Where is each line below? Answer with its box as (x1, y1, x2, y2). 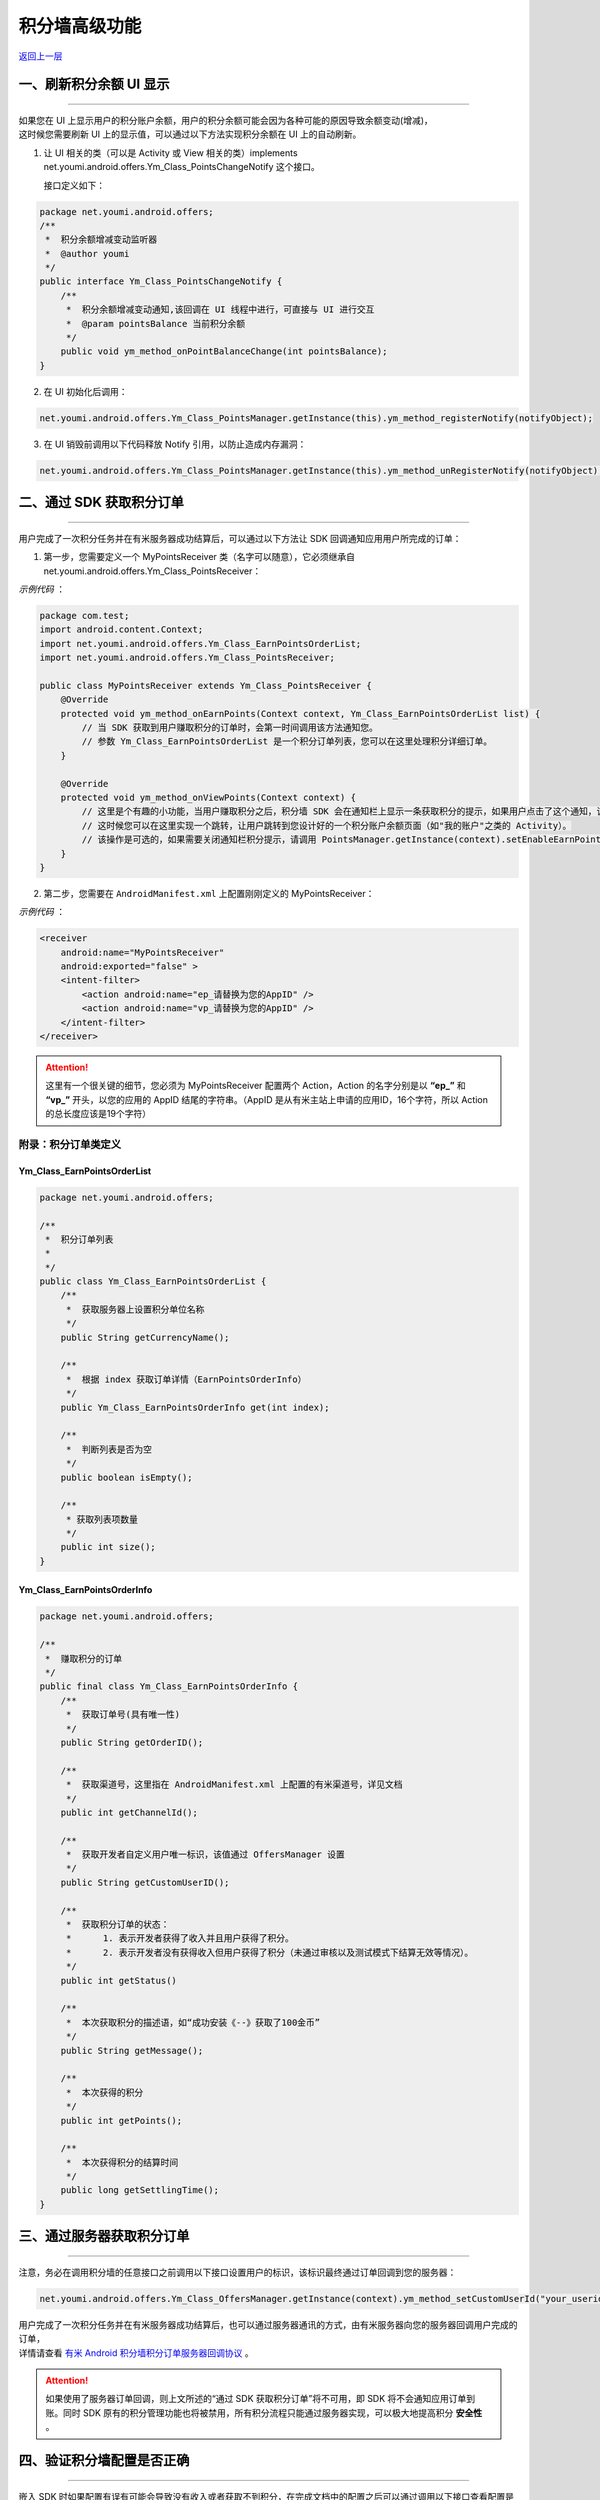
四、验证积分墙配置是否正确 (18, 2451, 190, 2469)
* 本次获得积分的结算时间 (65, 2156, 179, 2168)
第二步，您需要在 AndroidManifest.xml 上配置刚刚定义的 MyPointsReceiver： (43, 887, 375, 899)
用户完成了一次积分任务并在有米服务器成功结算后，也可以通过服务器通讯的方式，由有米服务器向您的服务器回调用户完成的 (18, 2318, 518, 2330)
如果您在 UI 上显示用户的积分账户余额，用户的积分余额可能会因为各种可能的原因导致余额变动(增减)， (18, 114, 434, 126)
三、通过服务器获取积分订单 (18, 2228, 190, 2245)
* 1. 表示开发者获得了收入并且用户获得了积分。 (65, 1933, 295, 1944)
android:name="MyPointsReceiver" (60, 946, 225, 958)
